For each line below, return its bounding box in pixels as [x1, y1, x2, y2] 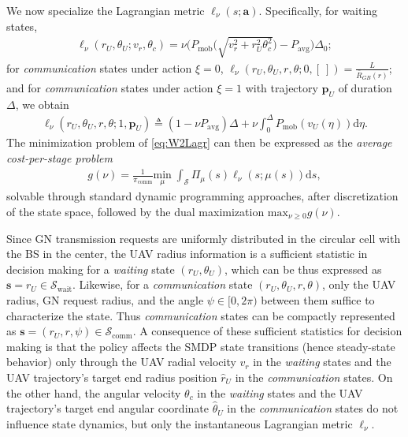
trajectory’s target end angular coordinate [6, 400, 209, 416]
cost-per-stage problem [6, 150, 113, 166]
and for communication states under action [6, 79, 213, 95]
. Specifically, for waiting [258, 2, 378, 18]
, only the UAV [322, 276, 396, 293]
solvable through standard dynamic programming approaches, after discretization [6, 188, 399, 204]
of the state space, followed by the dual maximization [6, 203, 265, 219]
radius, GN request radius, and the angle [6, 291, 204, 308]
